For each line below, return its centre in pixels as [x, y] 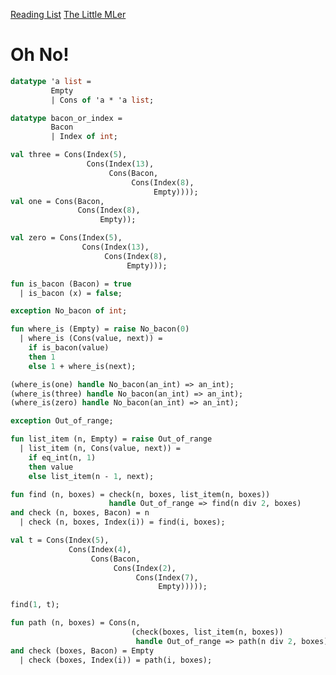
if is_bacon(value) [69, 348]
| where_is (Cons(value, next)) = [91, 339]
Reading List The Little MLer [68, 14]
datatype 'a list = [51, 81]
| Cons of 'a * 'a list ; [102, 100]
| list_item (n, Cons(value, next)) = [100, 449]
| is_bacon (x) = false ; [71, 293]
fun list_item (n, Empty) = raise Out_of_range [111, 439]
